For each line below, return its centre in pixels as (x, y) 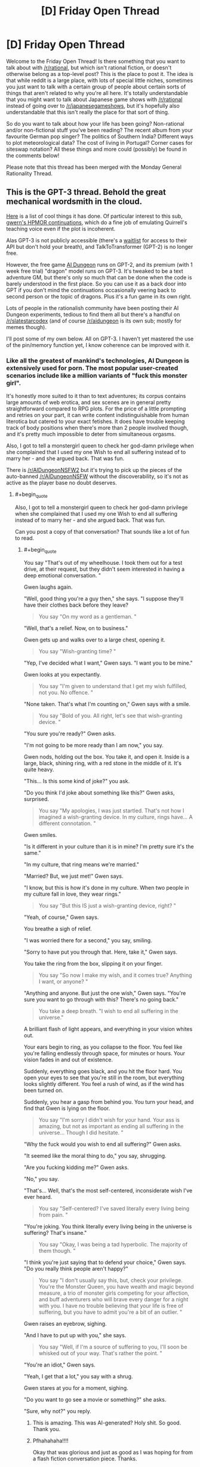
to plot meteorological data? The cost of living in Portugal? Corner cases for (99, 142)
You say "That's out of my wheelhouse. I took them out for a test (103, 562)
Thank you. (47, 1429)
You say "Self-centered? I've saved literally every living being (114, 1208)
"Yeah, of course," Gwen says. (61, 917)
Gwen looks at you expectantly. (62, 674)
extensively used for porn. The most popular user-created (92, 368)
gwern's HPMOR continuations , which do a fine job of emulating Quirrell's (97, 222)
